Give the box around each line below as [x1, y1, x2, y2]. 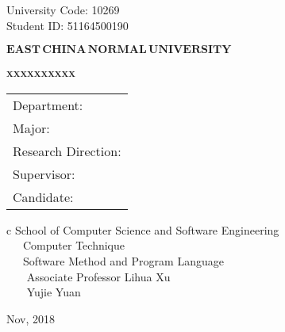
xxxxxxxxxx [6, 64, 75, 81]
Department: [13, 95, 83, 114]
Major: [13, 118, 50, 137]
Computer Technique [22, 237, 125, 254]
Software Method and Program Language [22, 252, 224, 269]
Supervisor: [13, 164, 75, 183]
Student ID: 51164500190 [6, 17, 129, 33]
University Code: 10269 [6, 2, 120, 17]
